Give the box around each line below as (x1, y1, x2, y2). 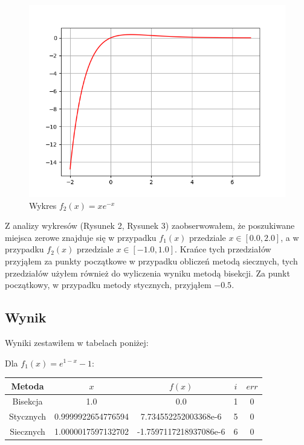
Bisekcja (12, 395, 43, 408)
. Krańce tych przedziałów (175, 243, 271, 255)
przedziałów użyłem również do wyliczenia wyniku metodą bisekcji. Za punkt (5, 266, 290, 279)
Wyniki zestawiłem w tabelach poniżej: (5, 336, 149, 348)
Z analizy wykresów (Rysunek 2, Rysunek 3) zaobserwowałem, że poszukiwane (5, 219, 295, 232)
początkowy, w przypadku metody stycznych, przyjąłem (5, 278, 212, 291)
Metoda (11, 379, 44, 392)
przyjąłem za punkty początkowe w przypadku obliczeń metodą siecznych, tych (5, 254, 298, 267)
